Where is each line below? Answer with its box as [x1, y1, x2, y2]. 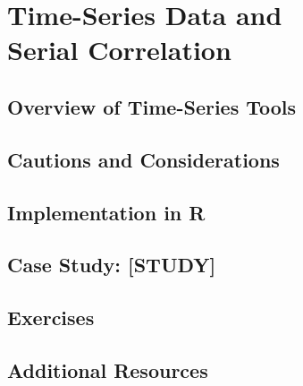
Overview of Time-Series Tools [7, 92, 297, 120]
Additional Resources [7, 356, 208, 383]
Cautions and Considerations [7, 145, 280, 173]
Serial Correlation [7, 31, 231, 68]
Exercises [7, 304, 95, 331]
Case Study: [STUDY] [7, 251, 216, 279]
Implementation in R [7, 198, 206, 226]
